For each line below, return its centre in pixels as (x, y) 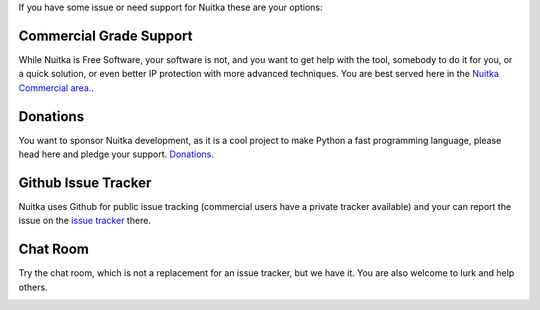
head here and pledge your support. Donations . (116, 154)
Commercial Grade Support (105, 35)
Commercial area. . (56, 87)
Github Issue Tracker (85, 182)
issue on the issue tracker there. (85, 221)
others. (33, 287)
